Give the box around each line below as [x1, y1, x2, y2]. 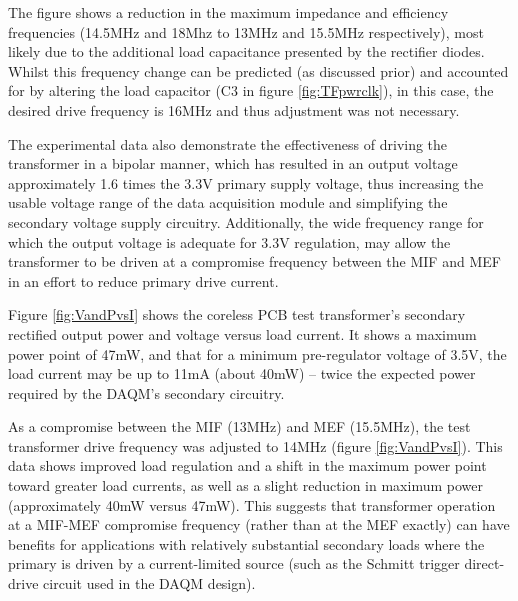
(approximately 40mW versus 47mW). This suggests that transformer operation [8, 494, 496, 515]
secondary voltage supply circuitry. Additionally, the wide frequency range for [8, 211, 484, 232]
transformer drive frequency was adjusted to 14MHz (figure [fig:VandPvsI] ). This [8, 435, 503, 456]
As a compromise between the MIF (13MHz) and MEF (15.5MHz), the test [8, 416, 471, 437]
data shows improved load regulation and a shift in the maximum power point [8, 455, 487, 476]
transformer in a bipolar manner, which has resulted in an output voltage [8, 153, 458, 174]
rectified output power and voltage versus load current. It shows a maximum [8, 323, 477, 344]
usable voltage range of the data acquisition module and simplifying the [8, 192, 448, 213]
